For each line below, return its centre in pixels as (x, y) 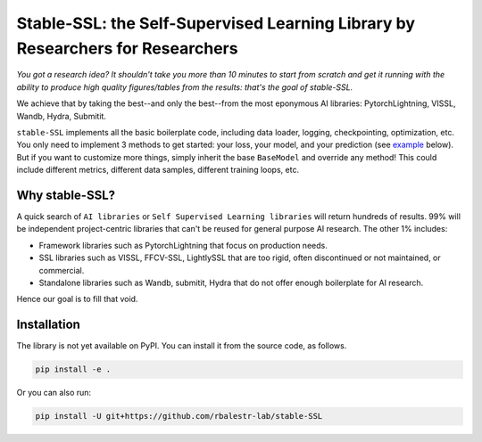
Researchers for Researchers (127, 48)
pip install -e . (73, 369)
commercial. (62, 270)
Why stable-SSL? (66, 195)
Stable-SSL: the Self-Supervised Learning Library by (216, 23)
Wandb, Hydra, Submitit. (62, 116)
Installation (48, 325)
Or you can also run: (54, 393)
